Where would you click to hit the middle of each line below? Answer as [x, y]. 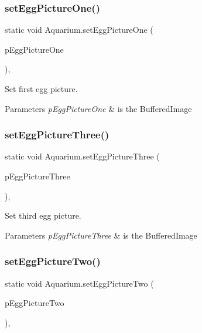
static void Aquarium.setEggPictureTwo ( [79, 283]
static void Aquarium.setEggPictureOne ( [79, 30]
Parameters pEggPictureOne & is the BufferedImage [98, 108]
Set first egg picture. [41, 89]
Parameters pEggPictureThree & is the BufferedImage [101, 235]
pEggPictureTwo [35, 303]
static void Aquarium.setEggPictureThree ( [82, 156]
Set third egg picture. [43, 215]
